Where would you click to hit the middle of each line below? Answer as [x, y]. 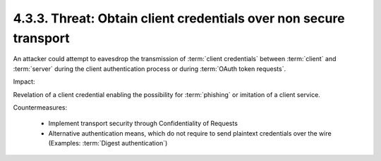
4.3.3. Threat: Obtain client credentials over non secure [179, 18]
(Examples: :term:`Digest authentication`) [108, 143]
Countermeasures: [40, 107]
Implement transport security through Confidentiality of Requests [143, 124]
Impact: [24, 82]
